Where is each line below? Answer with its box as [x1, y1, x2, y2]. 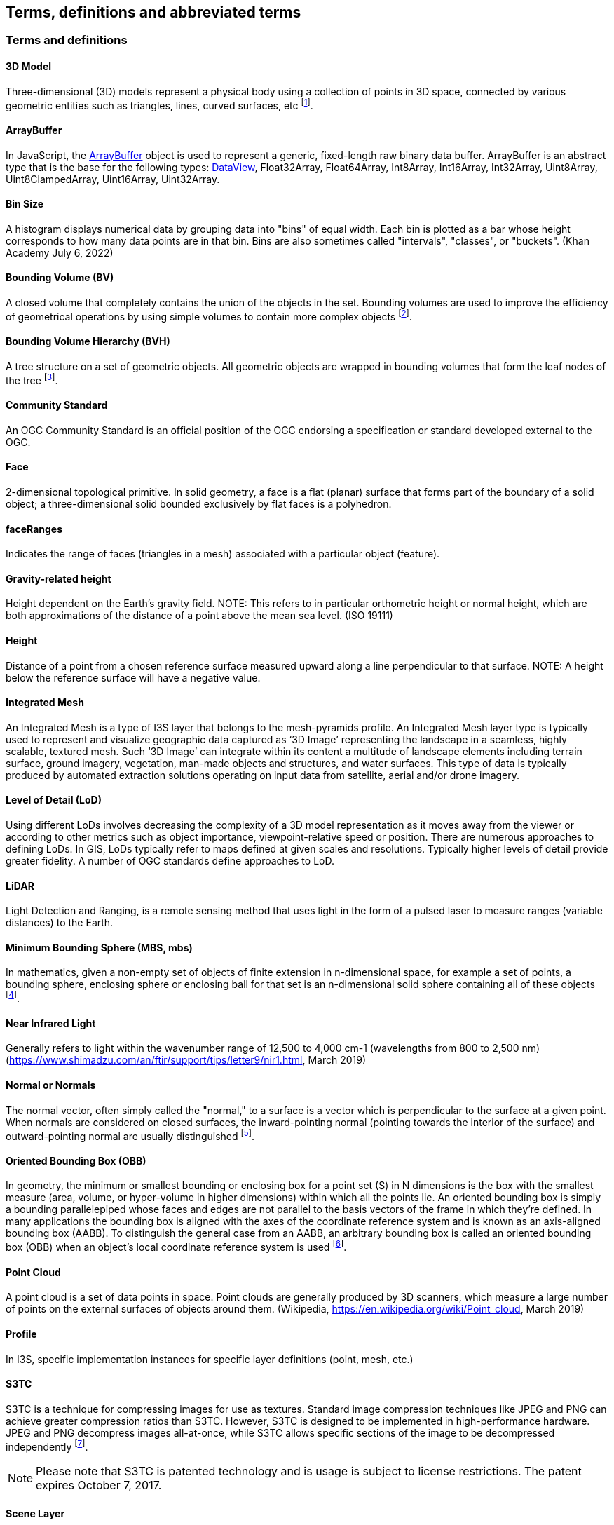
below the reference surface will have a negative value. [6, 671, 261, 684]
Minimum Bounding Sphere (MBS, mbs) [6, 941, 193, 954]
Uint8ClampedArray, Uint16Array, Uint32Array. [6, 172, 220, 185]
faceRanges [6, 522, 62, 535]
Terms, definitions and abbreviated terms [6, 4, 301, 21]
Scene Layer [6, 1507, 65, 1519]
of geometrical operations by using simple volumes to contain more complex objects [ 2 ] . [6, 308, 412, 323]
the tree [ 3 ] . [6, 372, 58, 386]
